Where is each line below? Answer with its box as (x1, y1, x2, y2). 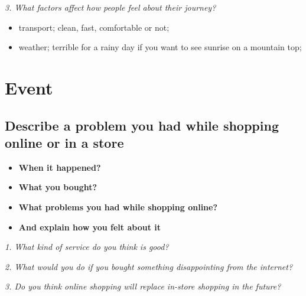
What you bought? (18, 181, 97, 193)
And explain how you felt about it (18, 220, 161, 233)
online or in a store (5, 133, 124, 151)
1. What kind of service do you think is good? (5, 240, 169, 253)
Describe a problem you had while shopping (5, 116, 279, 134)
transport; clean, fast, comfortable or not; (18, 21, 170, 33)
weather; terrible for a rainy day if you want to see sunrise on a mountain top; (18, 41, 302, 53)
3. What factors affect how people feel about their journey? (5, 1, 216, 13)
